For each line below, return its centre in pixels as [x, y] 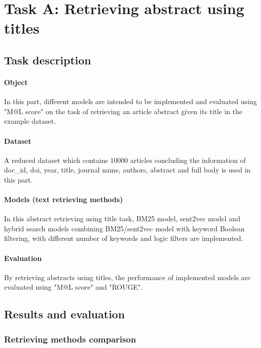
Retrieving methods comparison [70, 339]
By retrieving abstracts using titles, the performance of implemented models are [127, 277]
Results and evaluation [65, 314]
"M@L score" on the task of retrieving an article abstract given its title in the [123, 111]
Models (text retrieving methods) [64, 199]
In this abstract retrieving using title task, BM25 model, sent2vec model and [122, 219]
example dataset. [30, 121]
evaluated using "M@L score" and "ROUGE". [73, 287]
